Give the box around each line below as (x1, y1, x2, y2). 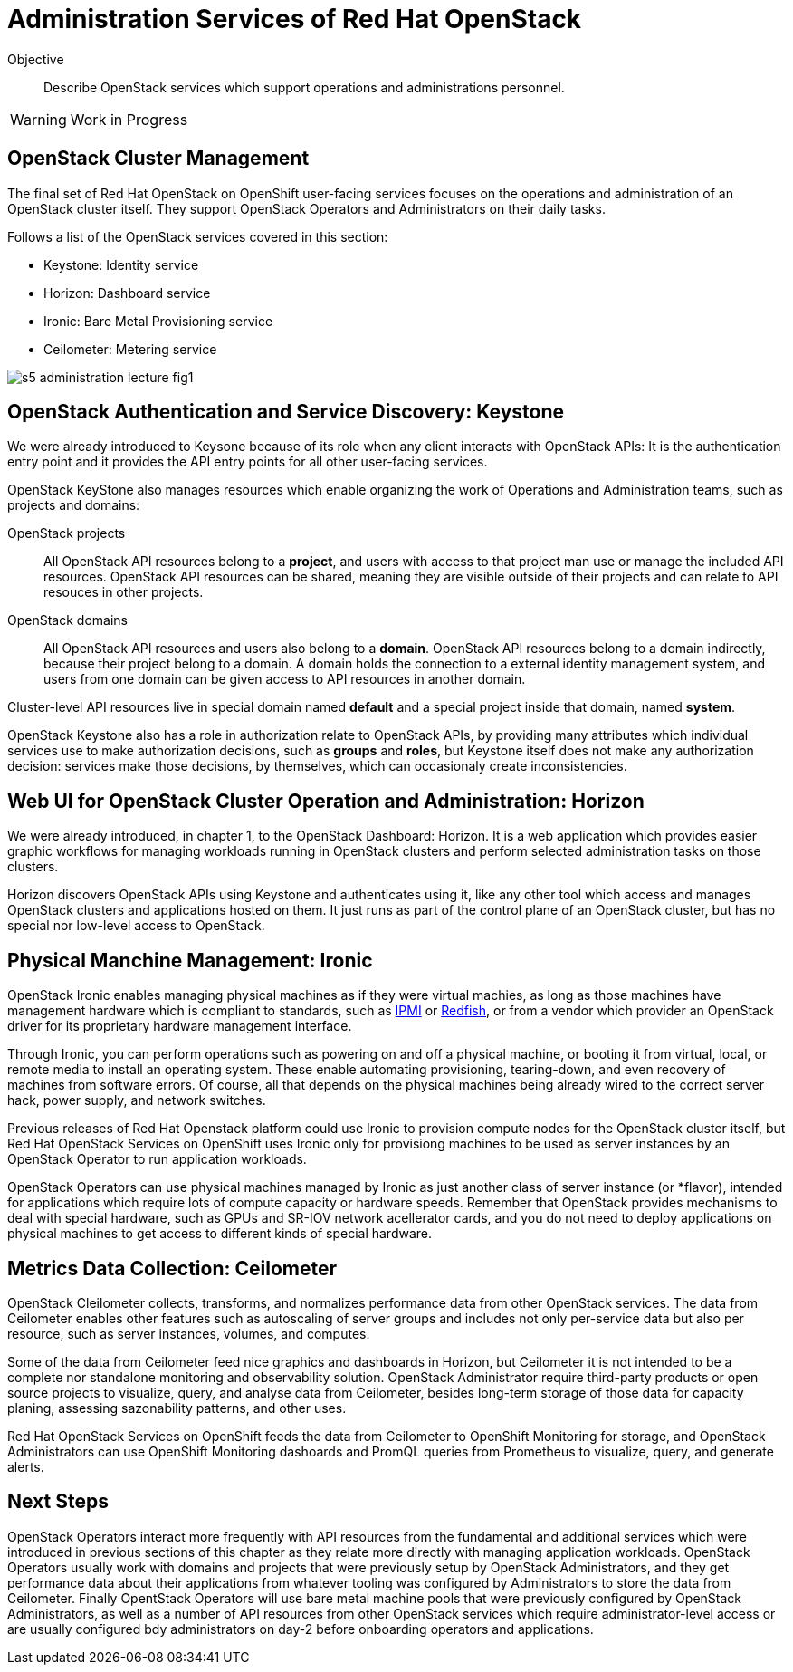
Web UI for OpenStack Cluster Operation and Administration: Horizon (7, 789, 645, 812)
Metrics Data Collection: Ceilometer (7, 1256, 338, 1280)
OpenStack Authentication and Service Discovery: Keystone (7, 400, 565, 424)
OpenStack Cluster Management (7, 147, 310, 170)
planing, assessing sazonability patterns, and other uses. (7, 1399, 347, 1416)
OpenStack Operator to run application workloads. (7, 1151, 307, 1168)
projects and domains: (7, 497, 140, 514)
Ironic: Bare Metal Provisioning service (43, 312, 273, 329)
